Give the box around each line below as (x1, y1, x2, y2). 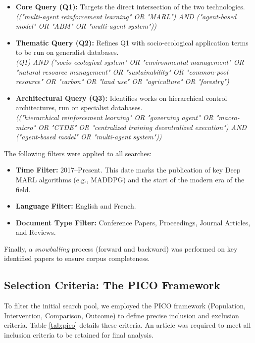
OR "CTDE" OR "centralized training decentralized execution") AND (38, 122, 247, 132)
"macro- (215, 112, 240, 122)
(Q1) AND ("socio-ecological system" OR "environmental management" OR (15, 56, 244, 67)
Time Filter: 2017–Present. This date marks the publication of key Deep (15, 165, 241, 175)
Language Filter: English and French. (15, 201, 136, 211)
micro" (15, 122, 36, 132)
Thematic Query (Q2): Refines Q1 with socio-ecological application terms (15, 37, 249, 47)
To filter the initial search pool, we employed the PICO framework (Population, (4, 300, 246, 311)
